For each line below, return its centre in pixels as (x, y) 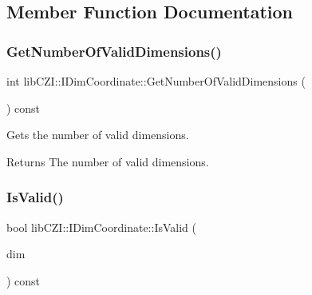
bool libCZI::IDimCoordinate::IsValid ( (101, 227)
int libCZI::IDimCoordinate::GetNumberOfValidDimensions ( (156, 81)
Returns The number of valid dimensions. (108, 161)
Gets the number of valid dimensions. (98, 135)
